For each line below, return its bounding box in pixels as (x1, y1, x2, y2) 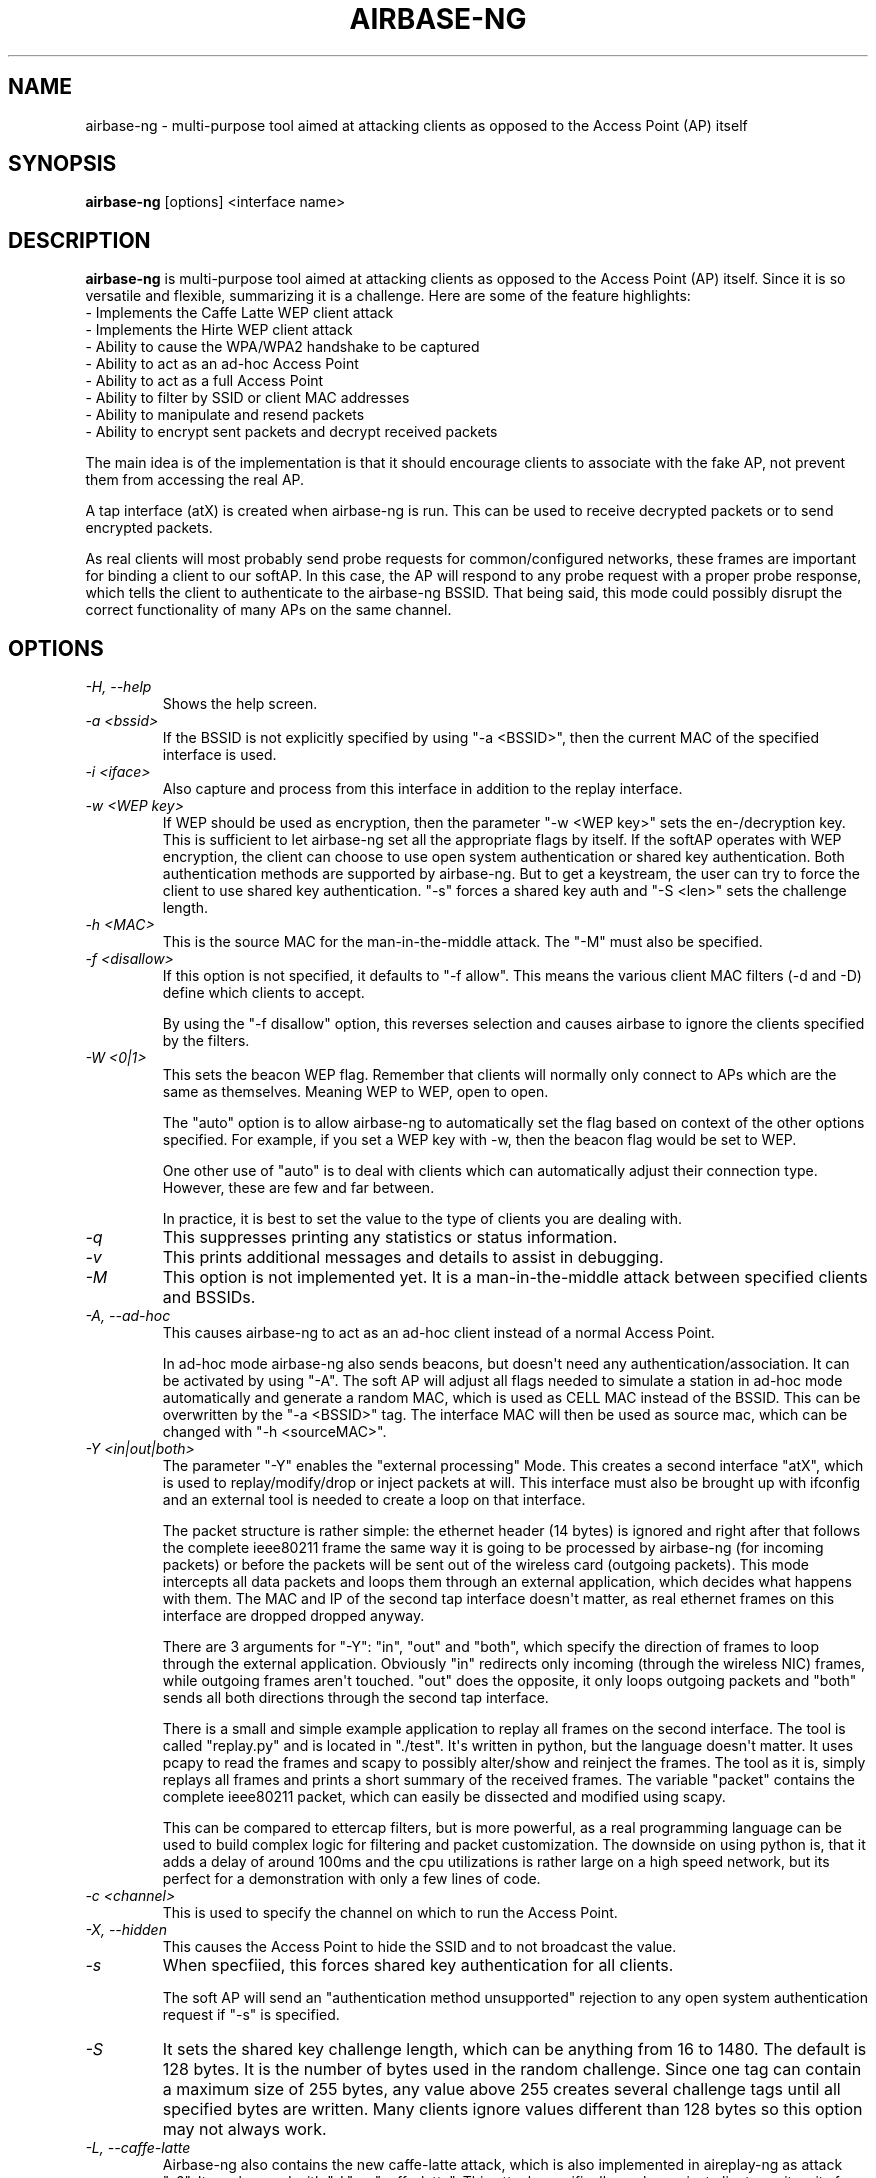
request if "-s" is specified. (162, 2006, 340, 2024)
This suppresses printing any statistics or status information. (162, 1227, 618, 1248)
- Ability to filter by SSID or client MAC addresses (85, 389, 410, 407)
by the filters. (162, 1032, 250, 1050)
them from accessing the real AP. (85, 471, 305, 489)
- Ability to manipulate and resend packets (85, 406, 365, 424)
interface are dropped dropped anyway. (162, 1607, 425, 1625)
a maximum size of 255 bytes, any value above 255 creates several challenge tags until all (162, 2079, 841, 2100)
